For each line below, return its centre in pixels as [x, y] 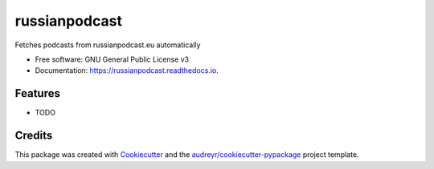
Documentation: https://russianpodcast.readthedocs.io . [127, 70]
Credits [34, 136]
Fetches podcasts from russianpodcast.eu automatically [108, 45]
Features [37, 93]
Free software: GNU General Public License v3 [112, 59]
